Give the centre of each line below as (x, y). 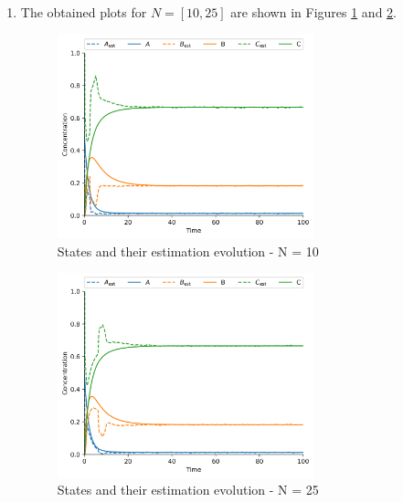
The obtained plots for (84, 12)
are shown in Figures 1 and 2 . (314, 12)
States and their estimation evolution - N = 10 (188, 251)
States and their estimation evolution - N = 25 (188, 490)
